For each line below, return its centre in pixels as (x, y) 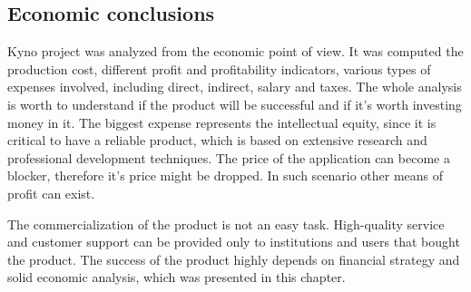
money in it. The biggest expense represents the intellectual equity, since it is (222, 122)
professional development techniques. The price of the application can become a (229, 157)
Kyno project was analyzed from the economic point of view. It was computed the (235, 51)
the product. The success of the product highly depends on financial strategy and (234, 259)
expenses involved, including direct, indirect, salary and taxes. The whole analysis (235, 87)
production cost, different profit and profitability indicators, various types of (219, 68)
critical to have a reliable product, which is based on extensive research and (217, 140)
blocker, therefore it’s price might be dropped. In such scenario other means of (226, 175)
